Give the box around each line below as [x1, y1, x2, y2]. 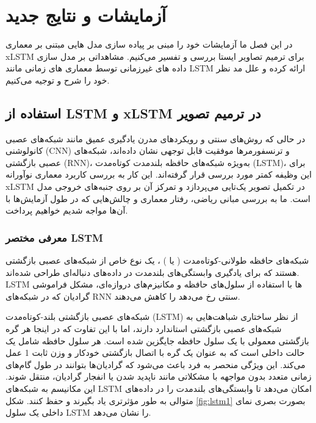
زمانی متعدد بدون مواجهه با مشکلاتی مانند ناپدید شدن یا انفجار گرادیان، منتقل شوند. [5, 370, 312, 383]
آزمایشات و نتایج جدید [5, 2, 167, 27]
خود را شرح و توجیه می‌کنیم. [5, 73, 110, 86]
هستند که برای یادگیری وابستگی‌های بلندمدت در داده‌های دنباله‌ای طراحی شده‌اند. [5, 266, 300, 278]
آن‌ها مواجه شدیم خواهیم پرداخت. [5, 204, 128, 217]
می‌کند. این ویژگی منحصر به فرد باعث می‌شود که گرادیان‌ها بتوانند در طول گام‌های [5, 358, 306, 371]
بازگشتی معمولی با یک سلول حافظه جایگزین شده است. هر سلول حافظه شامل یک [5, 334, 309, 347]
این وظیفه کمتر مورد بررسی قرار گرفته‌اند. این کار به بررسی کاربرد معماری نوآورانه [5, 168, 312, 181]
